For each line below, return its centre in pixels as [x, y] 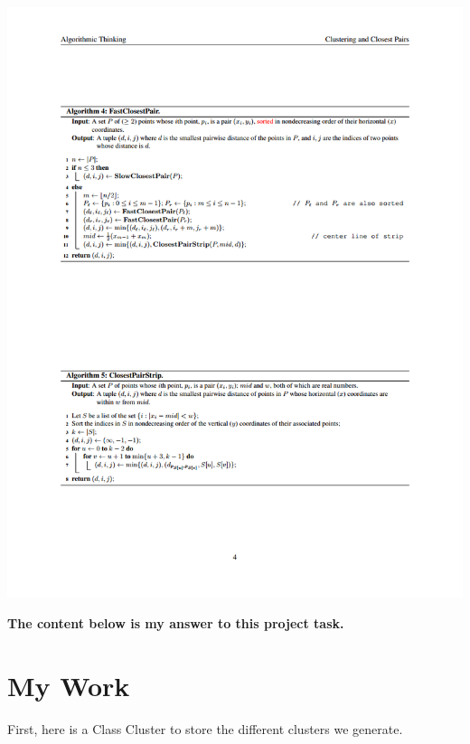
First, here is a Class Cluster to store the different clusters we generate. [205, 728]
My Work [69, 685]
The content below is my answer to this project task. [176, 622]
